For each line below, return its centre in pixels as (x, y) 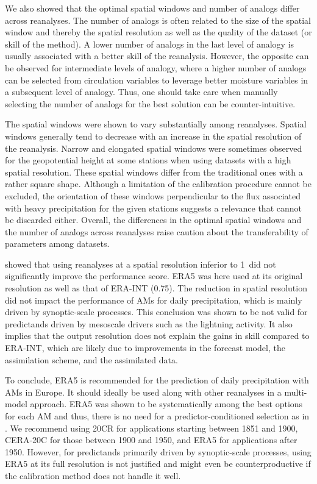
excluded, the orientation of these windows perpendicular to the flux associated (153, 195)
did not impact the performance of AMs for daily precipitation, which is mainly (154, 300)
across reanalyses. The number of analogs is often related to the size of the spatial (158, 20)
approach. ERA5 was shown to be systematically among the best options (166, 404)
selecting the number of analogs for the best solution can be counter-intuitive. (150, 103)
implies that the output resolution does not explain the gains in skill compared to (157, 336)
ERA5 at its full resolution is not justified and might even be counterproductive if (158, 464)
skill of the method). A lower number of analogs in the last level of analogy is (150, 44)
